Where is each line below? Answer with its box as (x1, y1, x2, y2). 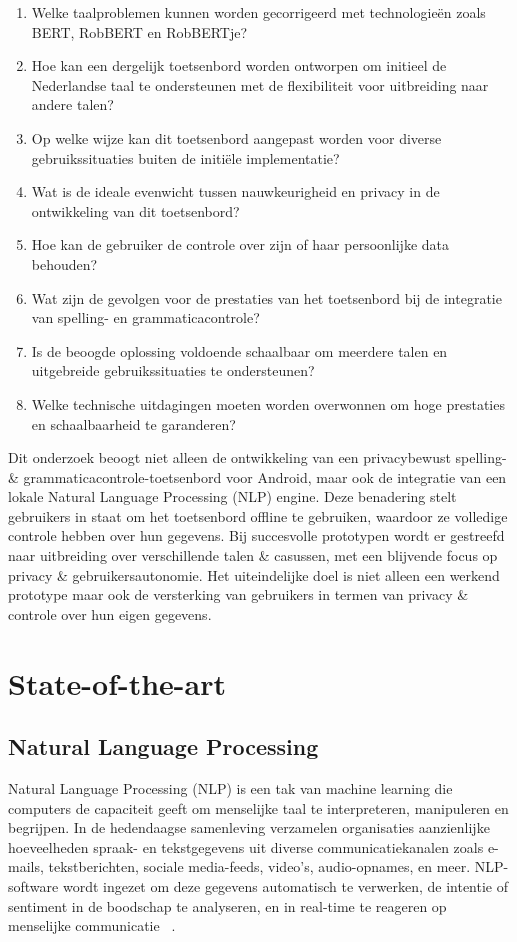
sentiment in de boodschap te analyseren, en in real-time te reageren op (8, 895, 447, 916)
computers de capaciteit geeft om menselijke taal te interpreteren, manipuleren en (8, 797, 509, 818)
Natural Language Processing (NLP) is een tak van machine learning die (8, 778, 453, 799)
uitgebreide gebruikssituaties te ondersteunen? (31, 360, 315, 381)
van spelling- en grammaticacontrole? (31, 307, 260, 328)
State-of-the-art (8, 662, 227, 703)
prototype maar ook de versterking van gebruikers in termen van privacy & (8, 584, 469, 605)
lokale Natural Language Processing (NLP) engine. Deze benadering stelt (8, 486, 457, 507)
